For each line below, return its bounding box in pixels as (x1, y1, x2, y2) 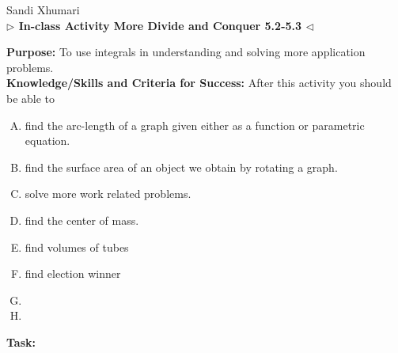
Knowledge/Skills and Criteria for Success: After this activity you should (6, 74, 392, 91)
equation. (25, 132, 70, 149)
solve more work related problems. (25, 185, 191, 202)
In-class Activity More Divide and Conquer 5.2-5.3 (18, 17, 302, 33)
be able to (6, 89, 55, 106)
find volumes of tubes (25, 238, 129, 255)
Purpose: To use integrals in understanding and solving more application (6, 44, 366, 60)
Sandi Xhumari (6, 2, 80, 17)
